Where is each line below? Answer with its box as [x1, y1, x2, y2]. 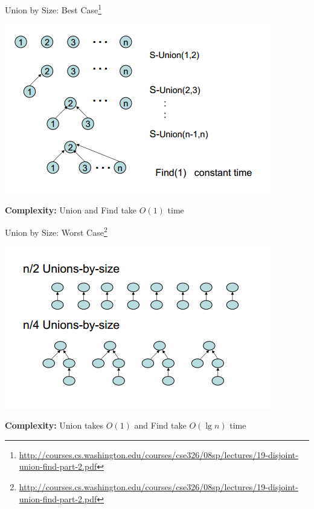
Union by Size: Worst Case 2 [5, 224, 107, 239]
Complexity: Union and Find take [5, 203, 137, 216]
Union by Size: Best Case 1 [5, 2, 102, 16]
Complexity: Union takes [5, 419, 104, 432]
